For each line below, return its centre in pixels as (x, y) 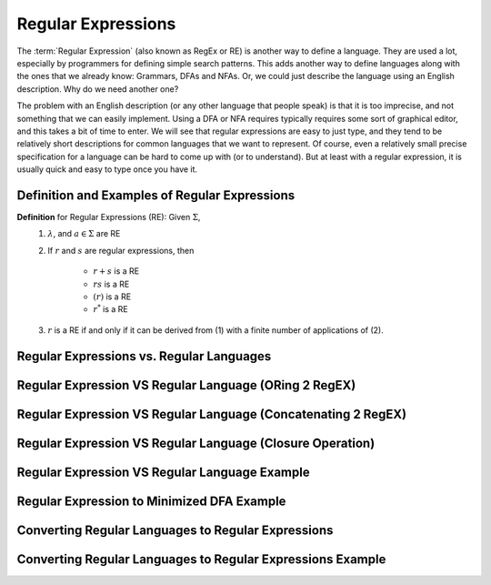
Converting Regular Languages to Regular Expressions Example (201, 559)
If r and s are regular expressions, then (121, 250)
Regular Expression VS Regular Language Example (163, 472)
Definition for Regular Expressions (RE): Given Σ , (109, 217)
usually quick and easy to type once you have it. (107, 169)
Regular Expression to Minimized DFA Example (151, 501)
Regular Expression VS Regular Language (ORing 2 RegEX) (186, 385)
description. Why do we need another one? (98, 89)
